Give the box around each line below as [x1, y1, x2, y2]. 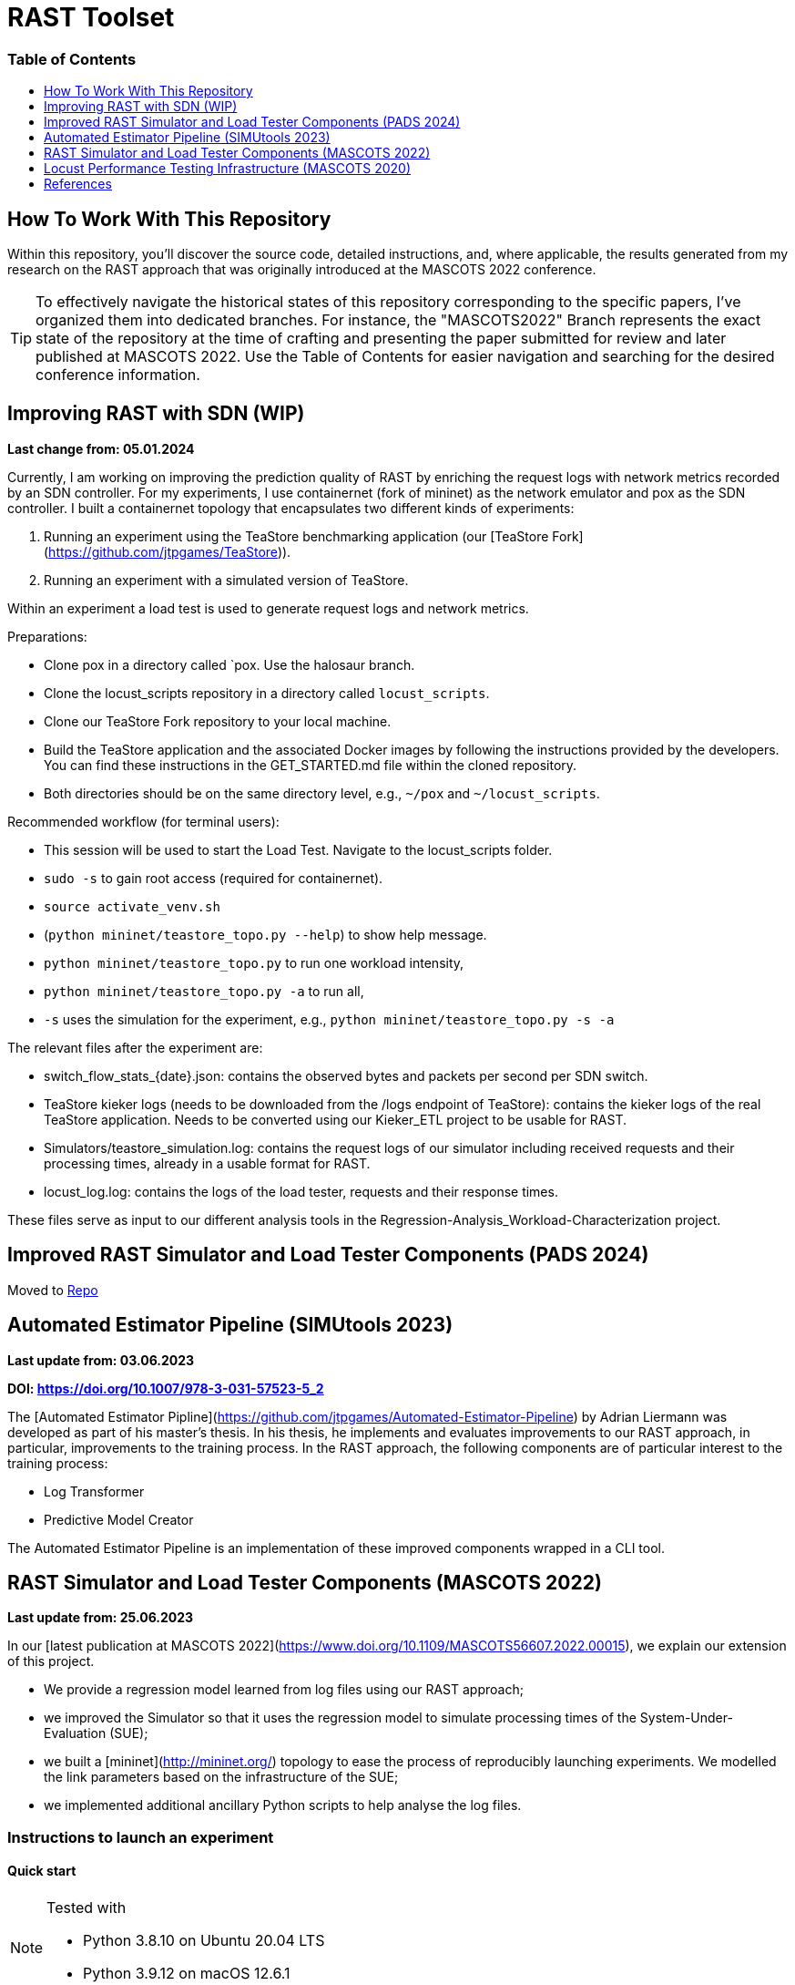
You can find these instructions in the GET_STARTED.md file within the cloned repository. [44, 756, 577, 773]
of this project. [7, 1653, 95, 1670]
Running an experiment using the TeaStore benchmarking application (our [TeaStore [44, 528, 549, 544]
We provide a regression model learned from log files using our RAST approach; [44, 1682, 524, 1698]
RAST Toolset [7, 2, 175, 33]
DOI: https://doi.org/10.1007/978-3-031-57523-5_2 [7, 1380, 324, 1396]
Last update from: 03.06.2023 [7, 1352, 195, 1368]
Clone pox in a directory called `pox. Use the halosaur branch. [44, 656, 415, 673]
